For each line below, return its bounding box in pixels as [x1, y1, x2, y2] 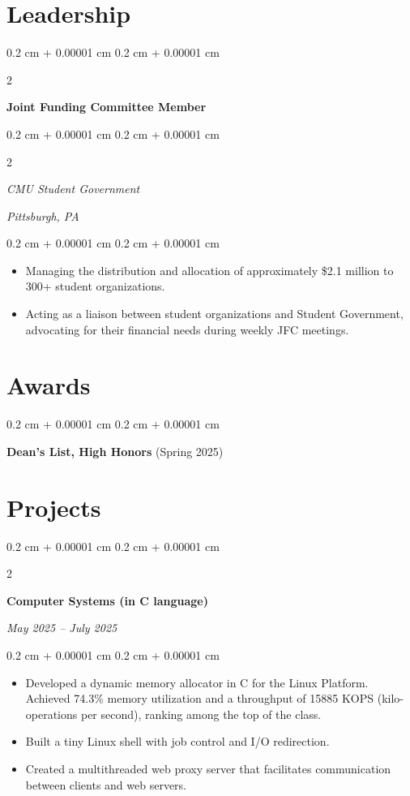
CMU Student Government [6, 180, 140, 197]
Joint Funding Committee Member [6, 98, 207, 115]
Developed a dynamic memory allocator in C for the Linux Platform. [25, 673, 369, 691]
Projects [6, 490, 101, 523]
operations [25, 705, 78, 722]
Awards [6, 368, 91, 402]
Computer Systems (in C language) [6, 592, 208, 609]
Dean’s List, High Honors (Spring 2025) [6, 442, 224, 459]
